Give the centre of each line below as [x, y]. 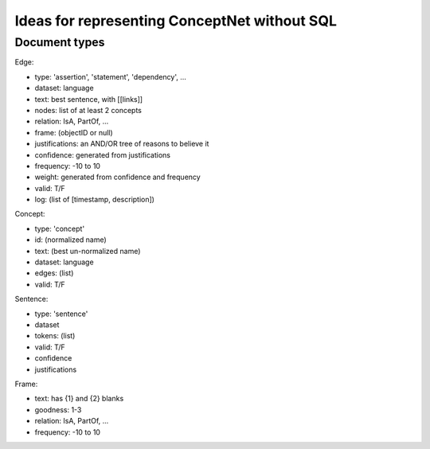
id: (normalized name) [70, 240]
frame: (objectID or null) [74, 132]
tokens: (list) [55, 336]
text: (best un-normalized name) [88, 251]
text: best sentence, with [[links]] [89, 99]
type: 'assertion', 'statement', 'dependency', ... [111, 76]
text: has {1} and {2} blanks [79, 399]
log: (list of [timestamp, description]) [95, 200]
